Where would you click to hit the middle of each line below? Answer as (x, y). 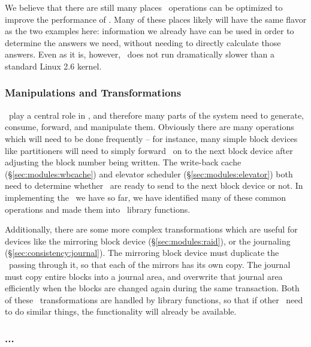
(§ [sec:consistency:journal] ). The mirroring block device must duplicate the (142, 253)
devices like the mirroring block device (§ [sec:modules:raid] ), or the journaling (148, 241)
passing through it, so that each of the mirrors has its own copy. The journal (150, 264)
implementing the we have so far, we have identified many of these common (146, 197)
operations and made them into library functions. (98, 209)
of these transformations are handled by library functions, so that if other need (154, 299)
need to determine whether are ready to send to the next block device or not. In (154, 185)
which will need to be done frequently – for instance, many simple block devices (151, 138)
